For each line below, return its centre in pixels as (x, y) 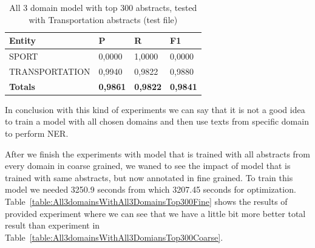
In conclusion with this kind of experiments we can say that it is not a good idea (155, 109)
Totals (22, 86)
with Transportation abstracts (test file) (103, 19)
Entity (23, 40)
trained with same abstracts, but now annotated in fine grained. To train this (149, 177)
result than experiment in (52, 225)
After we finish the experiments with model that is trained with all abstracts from (158, 153)
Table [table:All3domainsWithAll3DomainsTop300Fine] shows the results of (146, 201)
